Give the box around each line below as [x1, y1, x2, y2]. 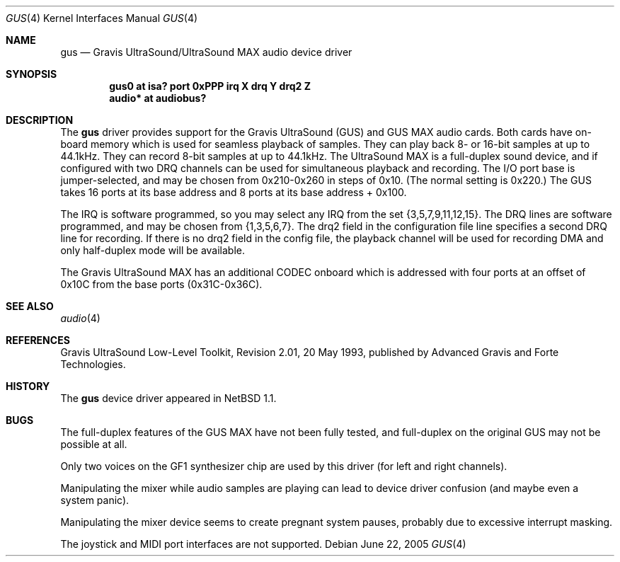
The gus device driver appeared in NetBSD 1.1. [60, 392, 277, 404]
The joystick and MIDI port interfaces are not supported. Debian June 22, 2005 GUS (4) [60, 538, 466, 550]
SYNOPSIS [6, 68, 57, 80]
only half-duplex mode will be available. [60, 244, 246, 256]
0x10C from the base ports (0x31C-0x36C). [60, 278, 263, 290]
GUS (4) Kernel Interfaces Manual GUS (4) [6, 12, 198, 24]
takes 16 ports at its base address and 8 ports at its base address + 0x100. [60, 186, 407, 198]
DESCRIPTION [6, 114, 74, 126]
